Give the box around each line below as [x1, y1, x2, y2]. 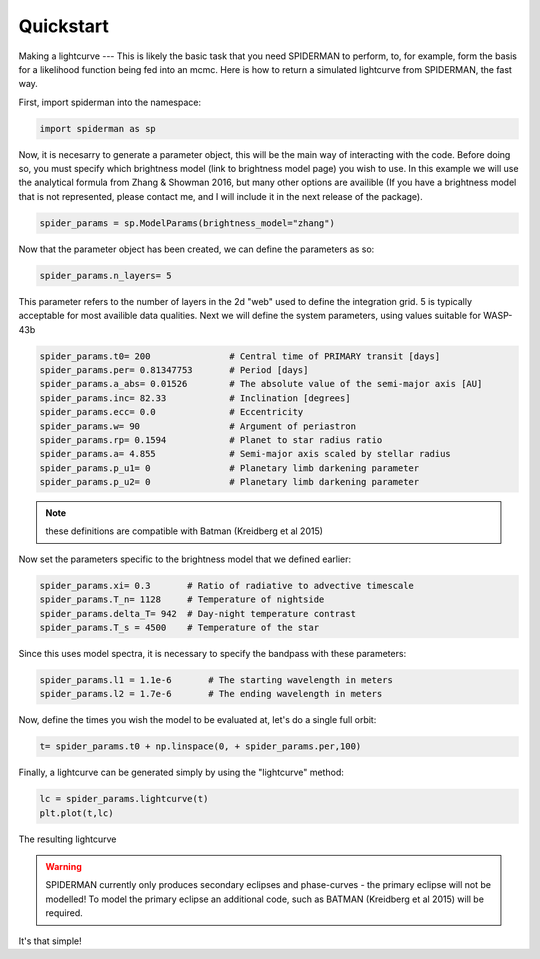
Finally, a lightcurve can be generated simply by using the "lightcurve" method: [18, 766, 344, 779]
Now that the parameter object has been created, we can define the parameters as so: [18, 243, 375, 255]
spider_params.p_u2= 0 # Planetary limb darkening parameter [39, 476, 420, 488]
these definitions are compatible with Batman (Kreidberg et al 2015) [45, 525, 324, 537]
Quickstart [18, 15, 110, 37]
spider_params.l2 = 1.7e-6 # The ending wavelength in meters [39, 688, 383, 700]
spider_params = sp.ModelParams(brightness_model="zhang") [39, 217, 335, 229]
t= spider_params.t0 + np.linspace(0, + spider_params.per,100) [39, 741, 362, 752]
